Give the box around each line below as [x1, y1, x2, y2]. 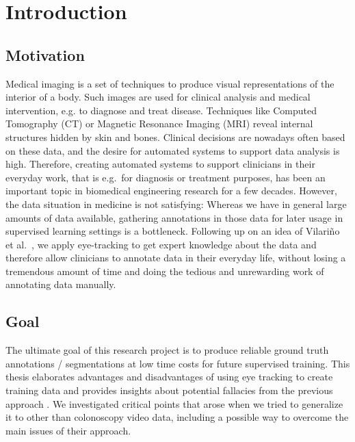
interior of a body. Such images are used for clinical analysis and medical [5, 90, 311, 104]
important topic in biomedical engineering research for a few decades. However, [5, 183, 337, 198]
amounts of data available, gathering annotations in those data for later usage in [5, 210, 343, 224]
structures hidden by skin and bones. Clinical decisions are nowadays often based [5, 129, 345, 144]
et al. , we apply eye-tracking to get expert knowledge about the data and [5, 237, 317, 251]
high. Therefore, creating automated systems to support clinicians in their [5, 157, 315, 171]
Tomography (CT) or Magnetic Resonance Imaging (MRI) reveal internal [5, 116, 313, 131]
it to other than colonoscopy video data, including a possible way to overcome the [5, 410, 349, 424]
